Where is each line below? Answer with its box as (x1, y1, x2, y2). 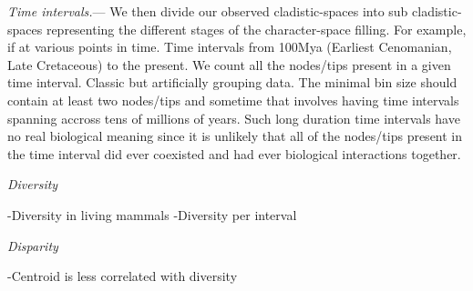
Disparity (7, 236, 58, 255)
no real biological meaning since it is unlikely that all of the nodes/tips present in (7, 126, 463, 145)
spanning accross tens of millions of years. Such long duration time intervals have (7, 108, 460, 127)
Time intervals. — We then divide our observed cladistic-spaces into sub (7, 2, 408, 20)
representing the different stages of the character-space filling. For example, (46, 19, 467, 38)
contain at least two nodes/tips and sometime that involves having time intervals (7, 90, 459, 109)
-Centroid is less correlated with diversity (7, 266, 238, 286)
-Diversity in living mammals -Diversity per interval (7, 205, 297, 224)
